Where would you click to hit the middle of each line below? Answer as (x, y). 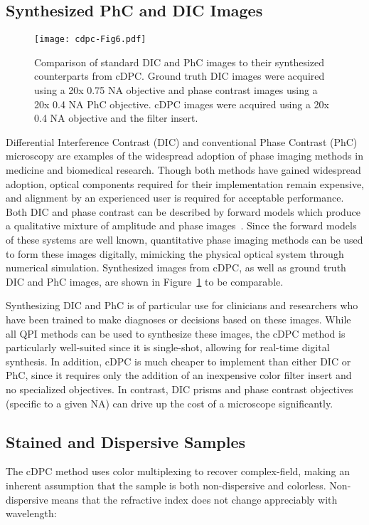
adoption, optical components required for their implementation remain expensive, (185, 183)
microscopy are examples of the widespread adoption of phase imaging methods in (184, 156)
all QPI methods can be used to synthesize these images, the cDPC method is (176, 333)
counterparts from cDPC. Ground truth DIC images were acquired (180, 76)
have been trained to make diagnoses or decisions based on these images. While (178, 319)
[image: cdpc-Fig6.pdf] (90, 40)
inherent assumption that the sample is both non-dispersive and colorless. (166, 485)
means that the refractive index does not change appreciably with (194, 499)
